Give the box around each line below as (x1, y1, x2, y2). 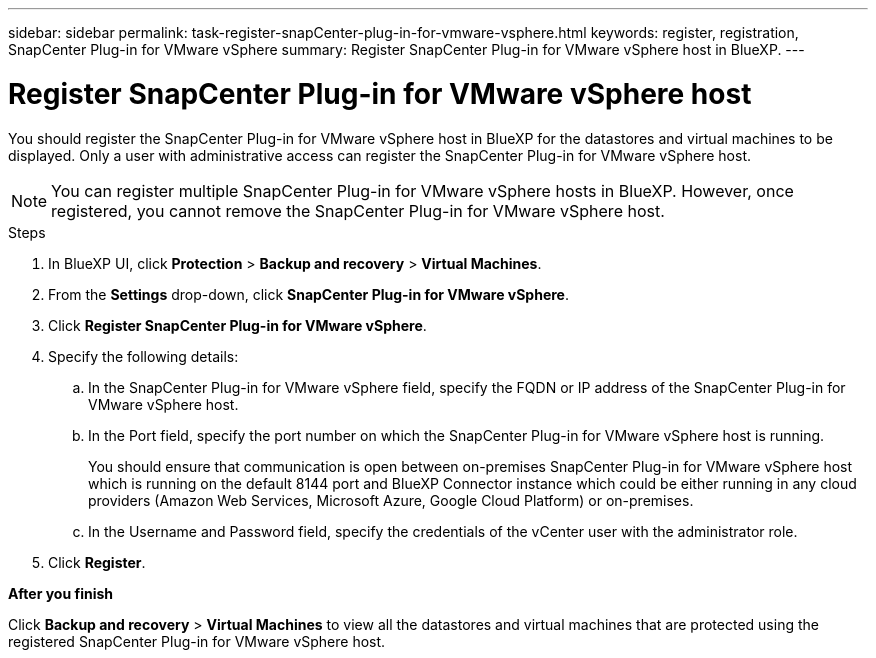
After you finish (8, 584, 114, 602)
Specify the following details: (48, 347, 239, 365)
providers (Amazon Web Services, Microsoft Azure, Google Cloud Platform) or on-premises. (88, 491, 694, 509)
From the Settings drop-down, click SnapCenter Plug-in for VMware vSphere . (48, 285, 569, 303)
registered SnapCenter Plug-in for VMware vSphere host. (8, 632, 386, 650)
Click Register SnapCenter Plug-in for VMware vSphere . (48, 316, 427, 334)
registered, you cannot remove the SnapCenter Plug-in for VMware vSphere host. (51, 200, 665, 221)
